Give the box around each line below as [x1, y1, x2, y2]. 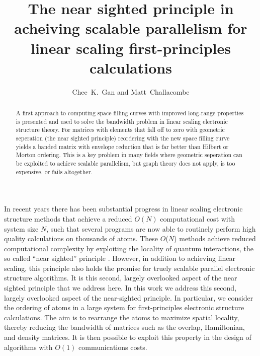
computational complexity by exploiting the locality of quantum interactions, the [4, 243, 253, 253]
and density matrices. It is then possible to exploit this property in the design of [4, 332, 251, 342]
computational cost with [160, 213, 235, 224]
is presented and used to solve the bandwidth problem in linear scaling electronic [16, 117, 228, 125]
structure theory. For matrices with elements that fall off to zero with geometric [16, 125, 225, 134]
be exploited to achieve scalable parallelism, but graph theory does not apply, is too [16, 159, 235, 168]
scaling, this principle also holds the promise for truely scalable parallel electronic [4, 262, 255, 273]
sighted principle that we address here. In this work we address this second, [4, 282, 236, 293]
